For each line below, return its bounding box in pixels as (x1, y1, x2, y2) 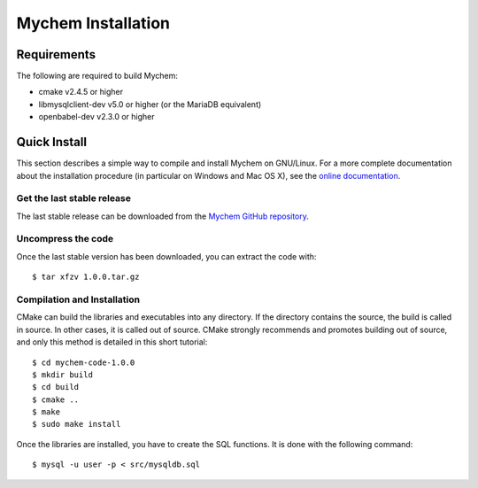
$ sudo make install (32, 419, 121, 430)
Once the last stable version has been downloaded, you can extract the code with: (16, 251, 317, 261)
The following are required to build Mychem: (16, 71, 179, 81)
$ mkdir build (32, 369, 93, 380)
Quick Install (16, 135, 88, 150)
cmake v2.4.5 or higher (38, 87, 124, 97)
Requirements (16, 47, 96, 62)
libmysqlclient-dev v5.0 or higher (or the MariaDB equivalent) (38, 98, 262, 110)
